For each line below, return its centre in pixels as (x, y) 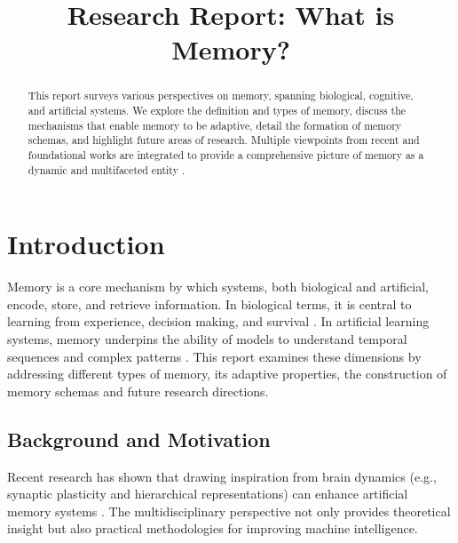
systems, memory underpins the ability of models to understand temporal (207, 339)
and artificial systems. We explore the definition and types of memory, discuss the (217, 111)
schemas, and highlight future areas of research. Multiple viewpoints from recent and (224, 140)
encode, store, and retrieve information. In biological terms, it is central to (209, 303)
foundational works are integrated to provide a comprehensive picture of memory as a (226, 154)
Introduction (86, 244)
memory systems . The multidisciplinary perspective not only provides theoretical (229, 511)
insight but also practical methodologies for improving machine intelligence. (213, 528)
